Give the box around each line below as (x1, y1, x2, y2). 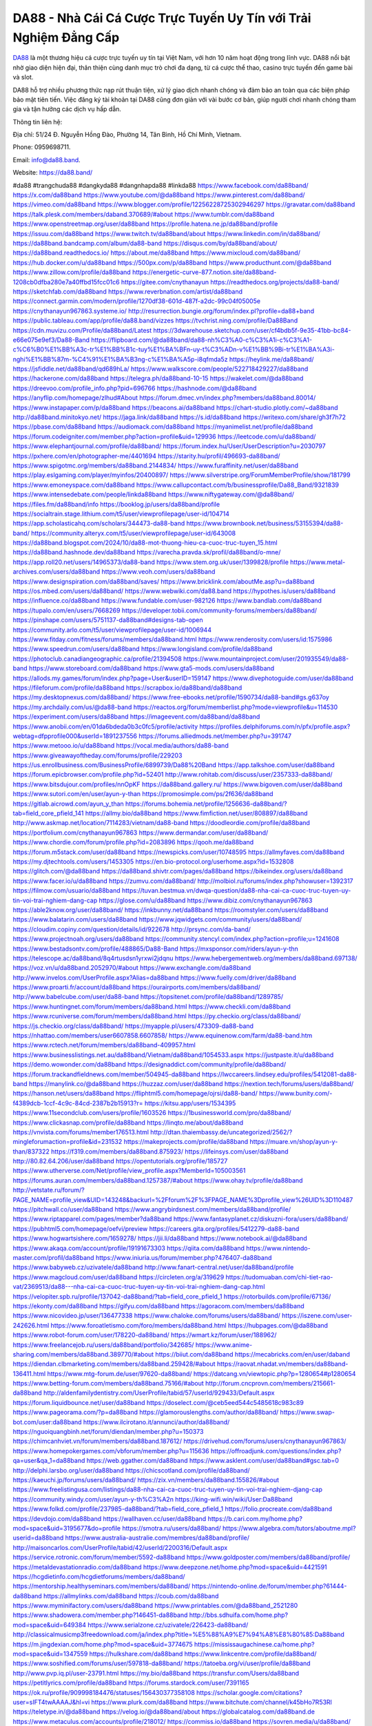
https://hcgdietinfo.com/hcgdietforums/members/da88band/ (12, 1572, 185, 1580)
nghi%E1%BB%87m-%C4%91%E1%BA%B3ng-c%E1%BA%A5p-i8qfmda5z (12, 355, 228, 363)
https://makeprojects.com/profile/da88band (123, 1138, 249, 1146)
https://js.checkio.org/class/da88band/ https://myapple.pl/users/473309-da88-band (12, 1022, 254, 1030)
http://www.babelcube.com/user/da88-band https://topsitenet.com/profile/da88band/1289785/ (12, 993, 284, 1001)
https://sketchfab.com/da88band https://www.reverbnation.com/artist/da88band (12, 287, 243, 295)
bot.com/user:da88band (12, 1417, 82, 1426)
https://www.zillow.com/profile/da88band (12, 268, 131, 276)
